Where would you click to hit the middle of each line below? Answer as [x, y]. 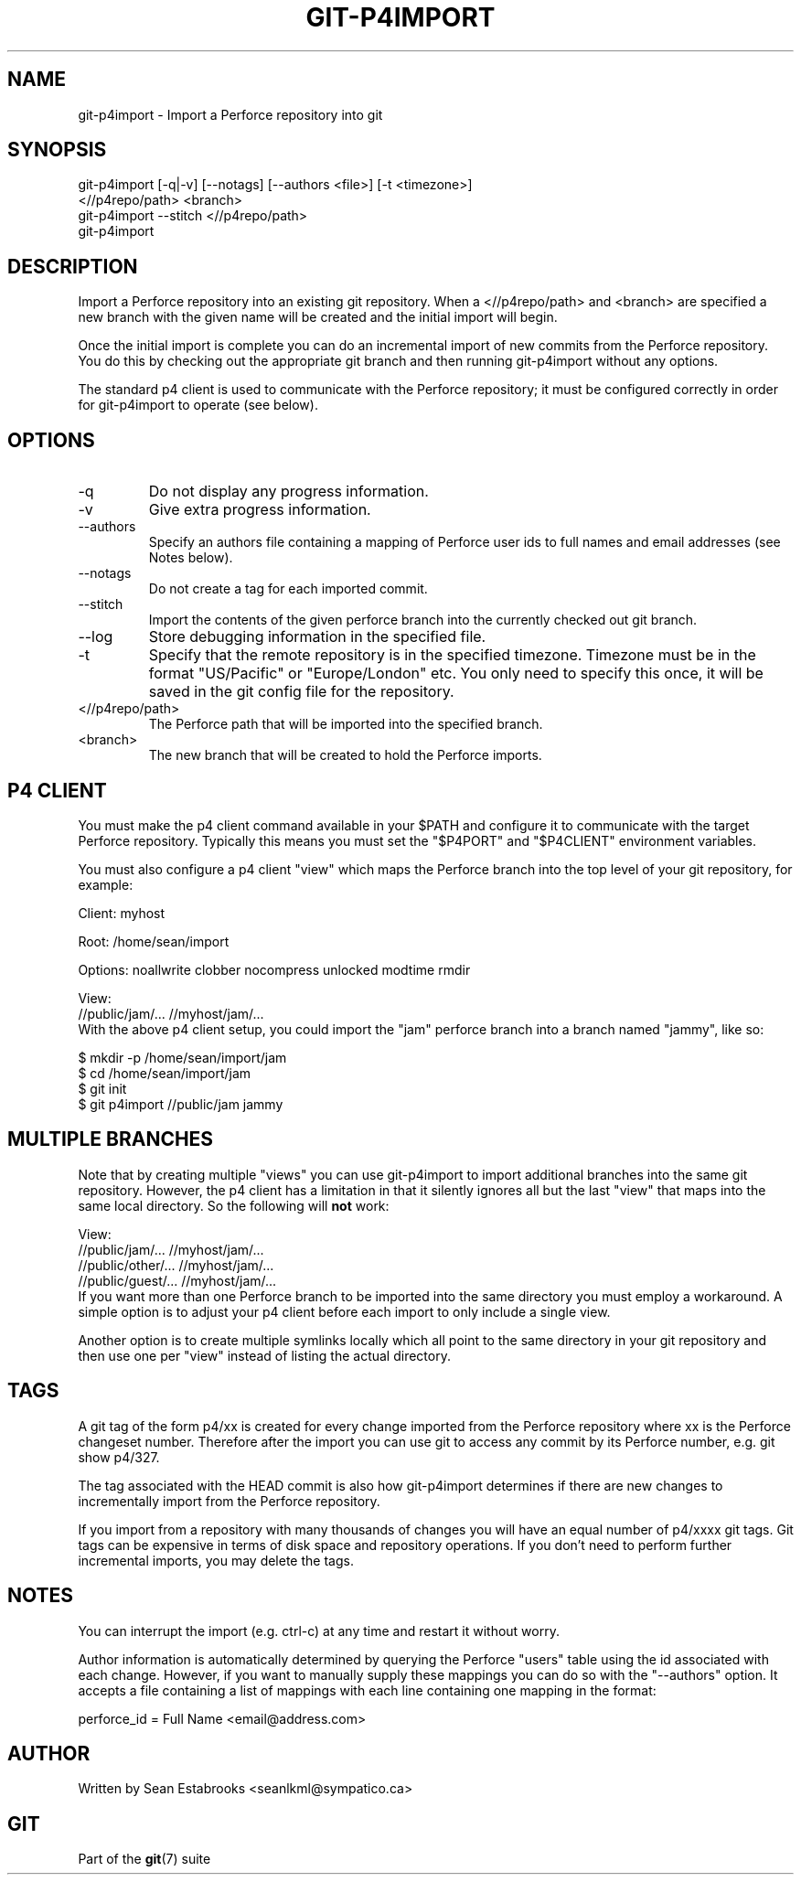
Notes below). [191, 558]
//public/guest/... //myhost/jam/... [177, 1280]
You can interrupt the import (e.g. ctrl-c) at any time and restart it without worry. [319, 1631]
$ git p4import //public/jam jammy [181, 1104]
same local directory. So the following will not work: [234, 1205]
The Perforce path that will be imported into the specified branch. [346, 724]
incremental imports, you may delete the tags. [216, 1560]
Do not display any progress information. [288, 492]
